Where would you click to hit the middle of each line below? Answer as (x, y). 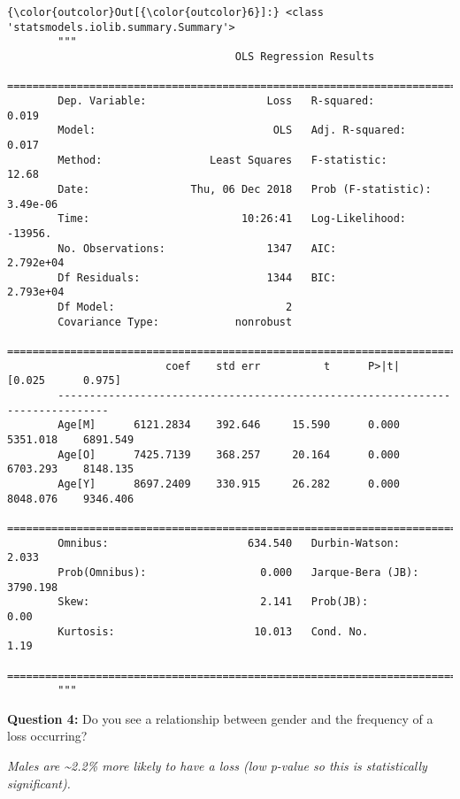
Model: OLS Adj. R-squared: (232, 131)
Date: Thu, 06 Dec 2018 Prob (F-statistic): (245, 189)
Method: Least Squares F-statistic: (222, 160)
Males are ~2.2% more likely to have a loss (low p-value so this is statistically (217, 766)
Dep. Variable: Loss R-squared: (216, 100)
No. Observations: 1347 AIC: (197, 248)
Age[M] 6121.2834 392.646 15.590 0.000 (229, 425)
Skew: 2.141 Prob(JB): (213, 602)
